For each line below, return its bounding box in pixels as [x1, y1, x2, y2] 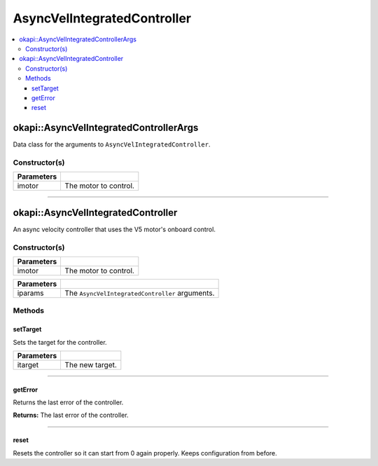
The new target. [64, 359, 117, 369]
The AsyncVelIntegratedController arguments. [64, 288, 215, 298]
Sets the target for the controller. [13, 338, 108, 346]
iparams [17, 288, 45, 298]
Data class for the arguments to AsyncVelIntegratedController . [13, 140, 211, 149]
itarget [17, 359, 39, 369]
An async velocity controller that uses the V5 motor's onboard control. [13, 225, 216, 233]
